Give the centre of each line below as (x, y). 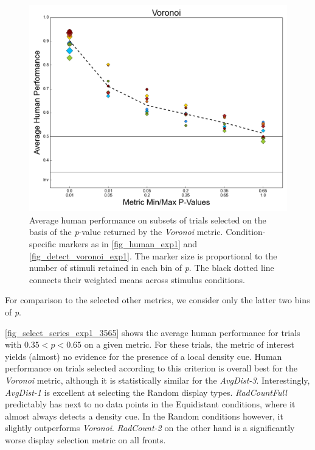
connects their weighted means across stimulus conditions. (137, 279)
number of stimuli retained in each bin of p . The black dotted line (152, 268)
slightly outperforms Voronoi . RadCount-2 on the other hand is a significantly (150, 428)
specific (43, 243)
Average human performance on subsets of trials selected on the (148, 220)
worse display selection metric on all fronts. (85, 439)
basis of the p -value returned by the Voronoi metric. (126, 232)
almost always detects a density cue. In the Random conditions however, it (144, 416)
